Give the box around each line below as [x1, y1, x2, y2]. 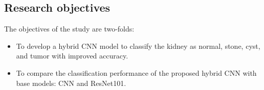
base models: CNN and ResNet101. [16, 77, 126, 88]
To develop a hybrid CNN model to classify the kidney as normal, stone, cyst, [16, 40, 260, 51]
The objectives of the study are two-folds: [4, 23, 135, 34]
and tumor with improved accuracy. [16, 50, 128, 61]
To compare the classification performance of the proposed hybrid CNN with [16, 67, 257, 78]
